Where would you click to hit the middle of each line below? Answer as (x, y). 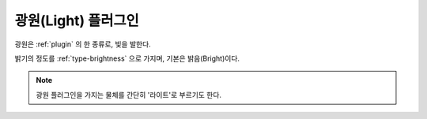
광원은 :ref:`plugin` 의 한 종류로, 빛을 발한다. (83, 44)
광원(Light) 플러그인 (77, 20)
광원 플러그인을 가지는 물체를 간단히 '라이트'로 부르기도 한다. (128, 95)
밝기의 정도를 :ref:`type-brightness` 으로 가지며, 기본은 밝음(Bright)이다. (127, 58)
